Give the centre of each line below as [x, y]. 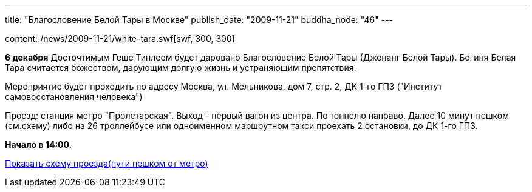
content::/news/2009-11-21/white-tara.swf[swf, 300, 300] [120, 38]
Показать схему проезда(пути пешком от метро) [107, 163]
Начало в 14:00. [39, 144]
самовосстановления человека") [74, 97]
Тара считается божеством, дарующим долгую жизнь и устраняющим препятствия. [181, 68]
